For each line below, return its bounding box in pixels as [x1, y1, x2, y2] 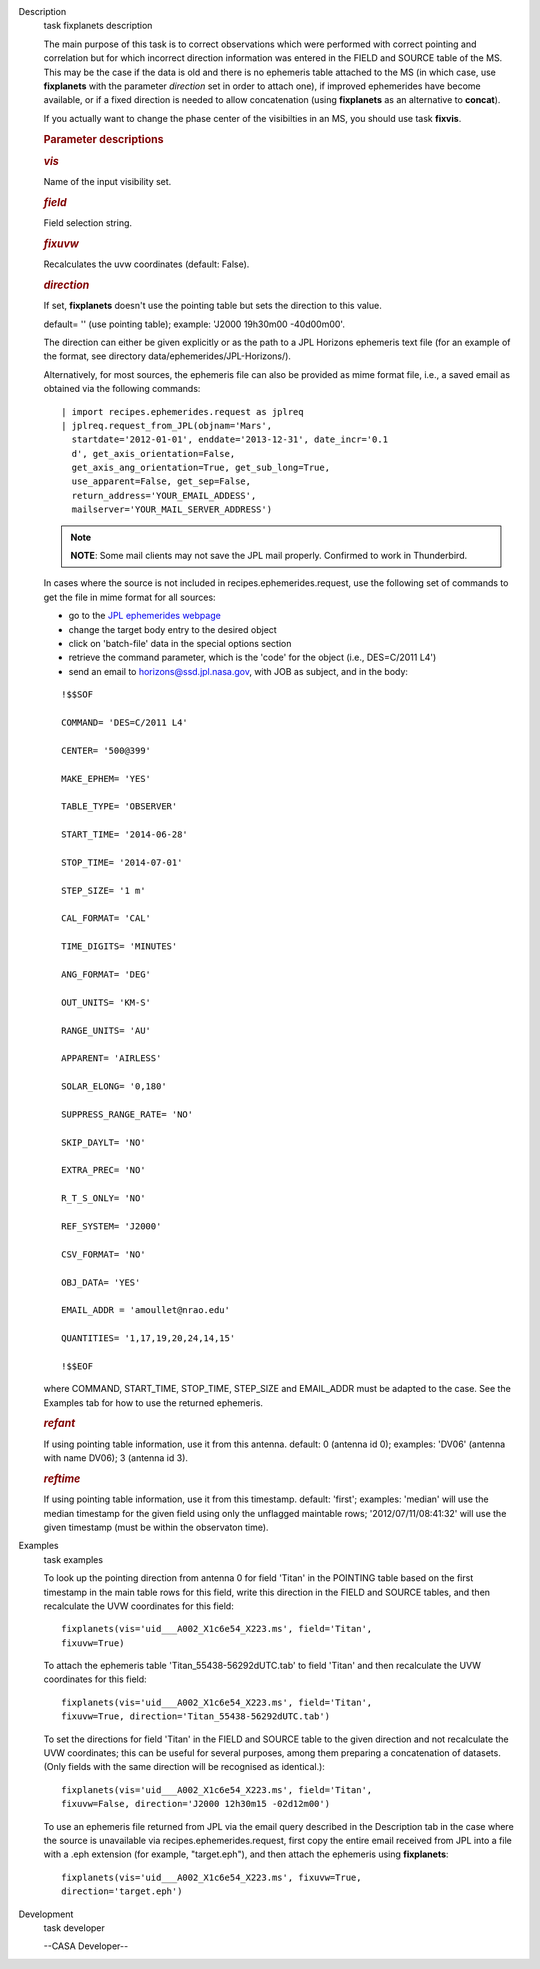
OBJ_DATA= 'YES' [61, 1276, 141, 1288]
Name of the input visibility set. [43, 176, 172, 188]
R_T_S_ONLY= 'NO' [61, 1193, 146, 1204]
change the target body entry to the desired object [68, 623, 277, 635]
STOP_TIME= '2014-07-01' [61, 856, 183, 868]
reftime [43, 1471, 81, 1485]
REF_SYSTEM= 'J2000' [61, 1221, 162, 1232]
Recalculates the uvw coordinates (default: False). [43, 258, 250, 270]
